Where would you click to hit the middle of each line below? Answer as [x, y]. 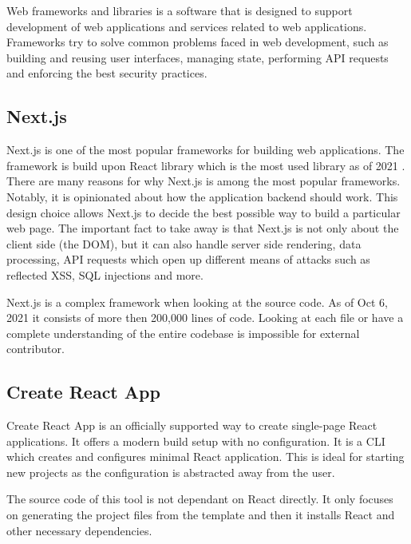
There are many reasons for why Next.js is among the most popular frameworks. [204, 181]
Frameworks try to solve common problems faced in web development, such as [198, 42]
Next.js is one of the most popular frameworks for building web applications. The [205, 150]
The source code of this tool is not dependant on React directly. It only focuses [200, 499]
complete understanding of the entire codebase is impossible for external [183, 333]
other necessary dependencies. [79, 530]
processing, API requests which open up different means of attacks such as [188, 259]
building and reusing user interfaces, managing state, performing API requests [198, 57]
